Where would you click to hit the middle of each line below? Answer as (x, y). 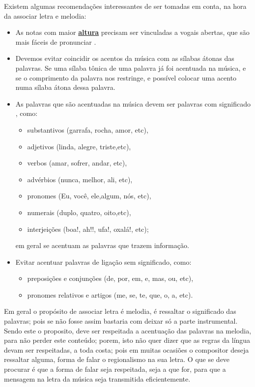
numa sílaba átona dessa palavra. (65, 87)
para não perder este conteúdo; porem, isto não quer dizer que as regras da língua (127, 340)
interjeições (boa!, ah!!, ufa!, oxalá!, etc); (88, 229)
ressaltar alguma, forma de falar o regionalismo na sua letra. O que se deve (117, 359)
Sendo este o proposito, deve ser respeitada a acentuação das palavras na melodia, (128, 330)
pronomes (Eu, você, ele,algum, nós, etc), (89, 196)
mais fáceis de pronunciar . (56, 41)
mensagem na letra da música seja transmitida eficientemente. (97, 378)
